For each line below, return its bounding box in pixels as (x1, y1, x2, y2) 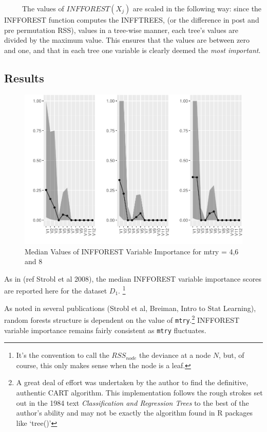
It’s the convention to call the (16, 350, 109, 360)
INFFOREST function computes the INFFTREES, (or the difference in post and (4, 14, 259, 25)
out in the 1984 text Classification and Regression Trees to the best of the (16, 397, 249, 408)
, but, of (219, 350, 244, 360)
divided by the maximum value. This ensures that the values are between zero (4, 34, 250, 45)
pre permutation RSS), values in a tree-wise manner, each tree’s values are (4, 24, 239, 35)
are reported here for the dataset (4, 285, 107, 296)
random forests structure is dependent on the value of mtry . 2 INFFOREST (4, 313, 240, 325)
